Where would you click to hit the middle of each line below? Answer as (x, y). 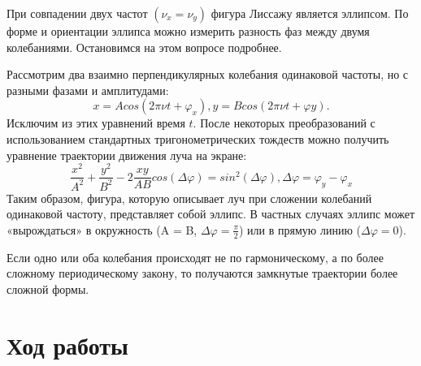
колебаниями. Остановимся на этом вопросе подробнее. (144, 47)
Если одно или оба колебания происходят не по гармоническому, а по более (195, 257)
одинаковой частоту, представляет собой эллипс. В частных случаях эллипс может (211, 214)
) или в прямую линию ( (300, 229)
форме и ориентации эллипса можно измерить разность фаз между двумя (188, 31)
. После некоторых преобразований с (284, 123)
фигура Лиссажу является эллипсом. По (310, 13)
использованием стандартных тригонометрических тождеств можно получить (198, 138)
